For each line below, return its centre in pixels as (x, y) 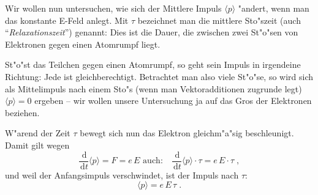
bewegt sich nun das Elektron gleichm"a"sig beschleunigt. (187, 133)
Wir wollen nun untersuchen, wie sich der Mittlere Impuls (113, 8)
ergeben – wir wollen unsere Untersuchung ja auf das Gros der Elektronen (173, 101)
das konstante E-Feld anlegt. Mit (67, 20)
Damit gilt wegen (37, 145)
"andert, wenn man (274, 8)
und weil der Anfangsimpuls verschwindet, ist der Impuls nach (122, 175)
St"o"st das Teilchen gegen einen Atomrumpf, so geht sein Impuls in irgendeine (153, 64)
